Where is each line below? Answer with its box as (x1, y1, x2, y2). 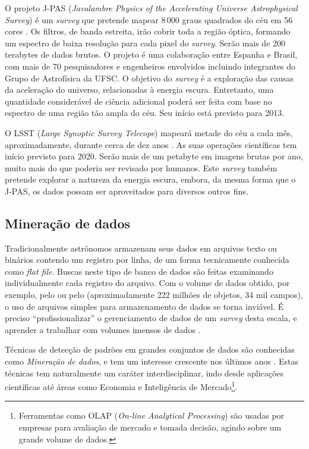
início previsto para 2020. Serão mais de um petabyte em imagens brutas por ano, (5, 150, 303, 162)
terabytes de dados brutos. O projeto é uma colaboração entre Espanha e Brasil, (5, 48, 298, 61)
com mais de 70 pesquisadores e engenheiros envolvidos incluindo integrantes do (5, 59, 296, 72)
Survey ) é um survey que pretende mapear (5, 13, 159, 26)
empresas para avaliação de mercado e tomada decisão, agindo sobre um (18, 421, 282, 434)
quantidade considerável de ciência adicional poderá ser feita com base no (5, 95, 272, 107)
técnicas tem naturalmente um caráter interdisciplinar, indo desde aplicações (5, 366, 284, 379)
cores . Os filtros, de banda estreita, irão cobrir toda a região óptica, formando (5, 25, 291, 37)
